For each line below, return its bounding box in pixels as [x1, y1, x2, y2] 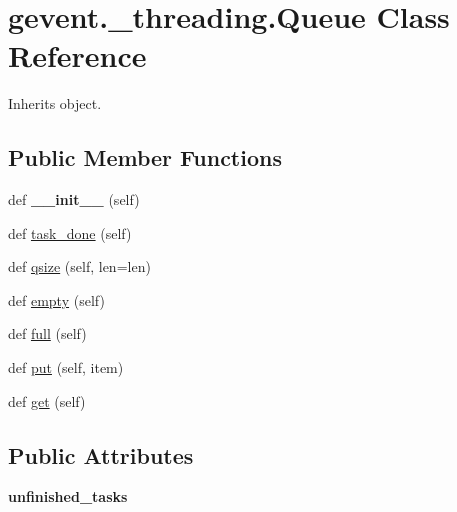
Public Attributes [8, 439, 194, 470]
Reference [8, 35, 147, 76]
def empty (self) [8, 289, 105, 310]
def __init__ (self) [8, 189, 140, 210]
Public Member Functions [8, 142, 282, 173]
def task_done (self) [8, 222, 132, 243]
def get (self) [8, 390, 86, 411]
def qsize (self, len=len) [8, 256, 151, 277]
